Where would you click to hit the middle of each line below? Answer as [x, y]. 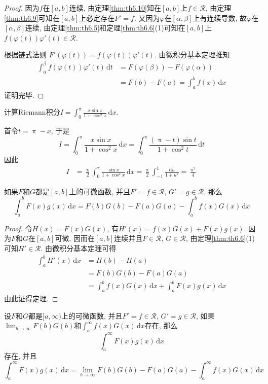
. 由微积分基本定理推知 [192, 55]
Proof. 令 [18, 228]
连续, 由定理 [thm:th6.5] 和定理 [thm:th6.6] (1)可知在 [105, 28]
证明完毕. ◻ [24, 95]
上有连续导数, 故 [220, 18]
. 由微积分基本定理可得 [79, 248]
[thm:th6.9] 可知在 [32, 18]
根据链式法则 [25, 55]
